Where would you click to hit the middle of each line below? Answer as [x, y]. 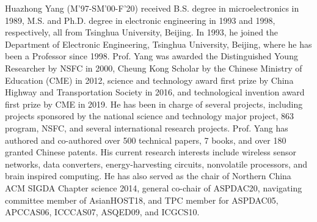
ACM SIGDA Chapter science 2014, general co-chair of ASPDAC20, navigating [154, 187]
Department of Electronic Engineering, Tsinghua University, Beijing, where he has [158, 44]
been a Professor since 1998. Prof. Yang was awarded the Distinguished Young [151, 56]
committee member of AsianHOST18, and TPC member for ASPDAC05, [142, 200]
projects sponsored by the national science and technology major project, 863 [149, 116]
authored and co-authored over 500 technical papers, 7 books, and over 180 [146, 140]
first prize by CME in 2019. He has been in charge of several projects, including [154, 104]
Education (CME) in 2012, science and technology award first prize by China [149, 80]
